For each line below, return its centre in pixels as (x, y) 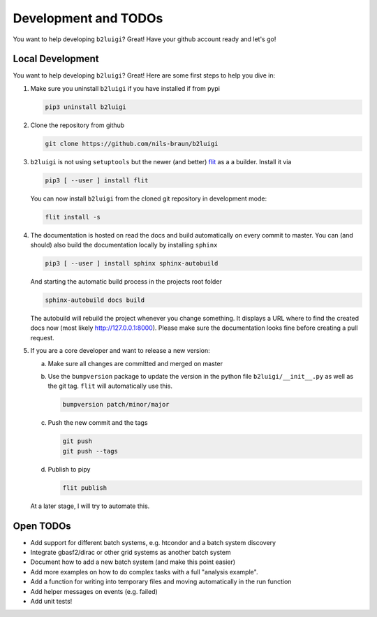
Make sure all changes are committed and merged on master (135, 363)
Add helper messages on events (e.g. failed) (94, 591)
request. (43, 337)
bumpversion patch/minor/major (116, 405)
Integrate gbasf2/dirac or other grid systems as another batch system (131, 552)
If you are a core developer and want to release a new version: (120, 351)
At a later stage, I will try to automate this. (90, 506)
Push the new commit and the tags (98, 423)
